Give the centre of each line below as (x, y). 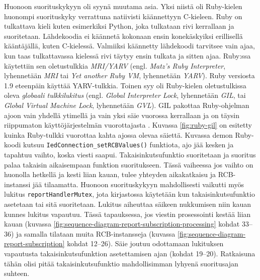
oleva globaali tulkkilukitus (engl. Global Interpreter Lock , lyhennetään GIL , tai (125, 95)
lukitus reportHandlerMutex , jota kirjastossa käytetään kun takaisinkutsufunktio (129, 194)
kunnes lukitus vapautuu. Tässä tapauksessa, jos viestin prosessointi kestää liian (127, 214)
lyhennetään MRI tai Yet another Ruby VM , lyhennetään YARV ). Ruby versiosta (129, 75)
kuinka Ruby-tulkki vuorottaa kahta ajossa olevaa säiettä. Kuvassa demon (118, 134)
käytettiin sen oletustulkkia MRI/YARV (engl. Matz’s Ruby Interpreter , (115, 65)
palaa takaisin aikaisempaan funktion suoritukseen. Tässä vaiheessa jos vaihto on (129, 164)
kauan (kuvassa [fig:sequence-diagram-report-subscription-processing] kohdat (122, 224)
